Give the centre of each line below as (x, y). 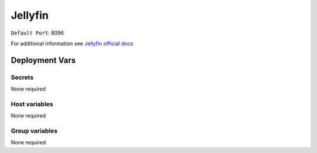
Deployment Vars (43, 60)
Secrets (22, 77)
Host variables (32, 104)
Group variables (34, 131)
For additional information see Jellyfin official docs (72, 43)
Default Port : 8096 (37, 33)
